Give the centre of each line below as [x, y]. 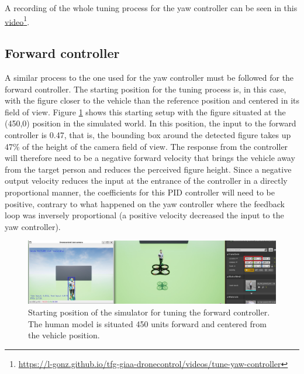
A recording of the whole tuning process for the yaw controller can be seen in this [151, 8]
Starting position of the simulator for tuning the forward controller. [149, 312]
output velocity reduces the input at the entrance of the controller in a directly [146, 181]
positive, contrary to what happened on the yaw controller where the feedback [145, 203]
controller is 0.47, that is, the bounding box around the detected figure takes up [148, 135]
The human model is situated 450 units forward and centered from [147, 323]
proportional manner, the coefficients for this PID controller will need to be [140, 192]
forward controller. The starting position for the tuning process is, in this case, [146, 89]
